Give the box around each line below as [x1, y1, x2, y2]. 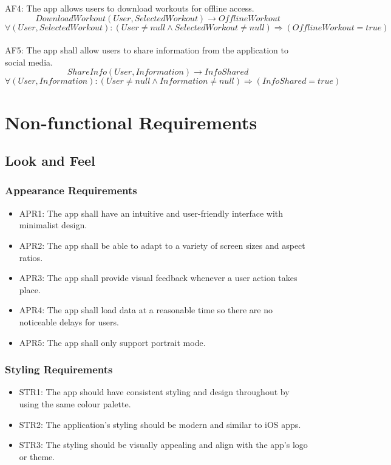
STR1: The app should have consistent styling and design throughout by [19, 385, 290, 398]
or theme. [19, 450, 55, 463]
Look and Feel [5, 151, 95, 170]
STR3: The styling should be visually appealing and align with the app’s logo [19, 438, 308, 451]
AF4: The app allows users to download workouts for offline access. [5, 2, 254, 14]
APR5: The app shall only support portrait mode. [19, 336, 206, 348]
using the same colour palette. [19, 397, 131, 410]
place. [19, 283, 41, 296]
